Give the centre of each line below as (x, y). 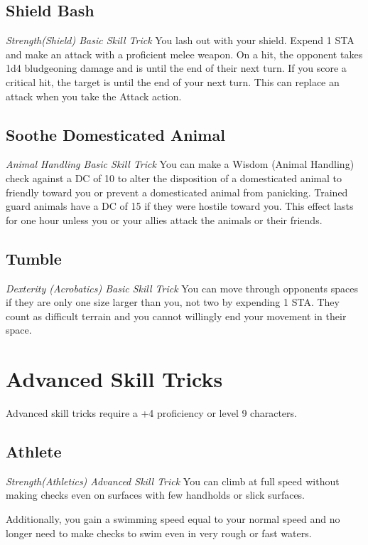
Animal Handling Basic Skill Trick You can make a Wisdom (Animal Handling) (180, 164)
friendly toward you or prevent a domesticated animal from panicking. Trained (177, 192)
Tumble (34, 258)
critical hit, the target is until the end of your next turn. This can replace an (173, 81)
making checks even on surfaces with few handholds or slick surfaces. (156, 495)
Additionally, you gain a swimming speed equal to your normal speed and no (173, 519)
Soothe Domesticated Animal (115, 134)
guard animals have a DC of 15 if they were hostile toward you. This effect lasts (180, 206)
